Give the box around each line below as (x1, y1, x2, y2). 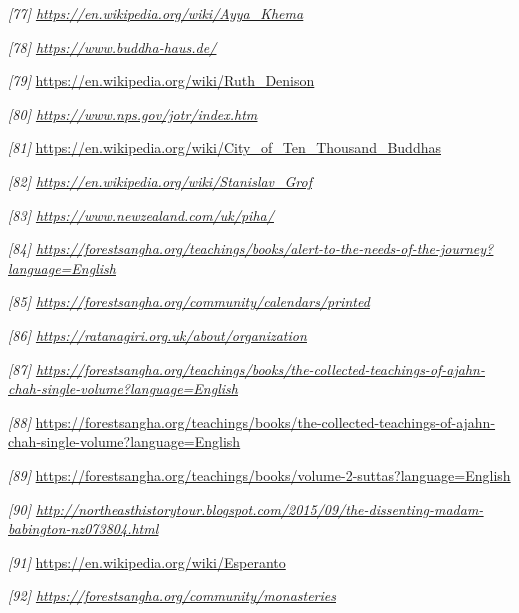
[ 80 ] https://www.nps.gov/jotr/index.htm (8, 103, 258, 124)
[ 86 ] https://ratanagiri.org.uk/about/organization (8, 324, 307, 345)
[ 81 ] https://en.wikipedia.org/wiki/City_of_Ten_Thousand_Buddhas (8, 137, 441, 158)
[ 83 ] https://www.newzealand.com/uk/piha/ (8, 204, 274, 225)
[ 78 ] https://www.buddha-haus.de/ (8, 36, 217, 57)
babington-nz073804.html (8, 518, 159, 539)
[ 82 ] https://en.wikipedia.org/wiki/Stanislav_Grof (8, 170, 312, 191)
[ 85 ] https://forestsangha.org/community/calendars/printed (8, 291, 370, 312)
